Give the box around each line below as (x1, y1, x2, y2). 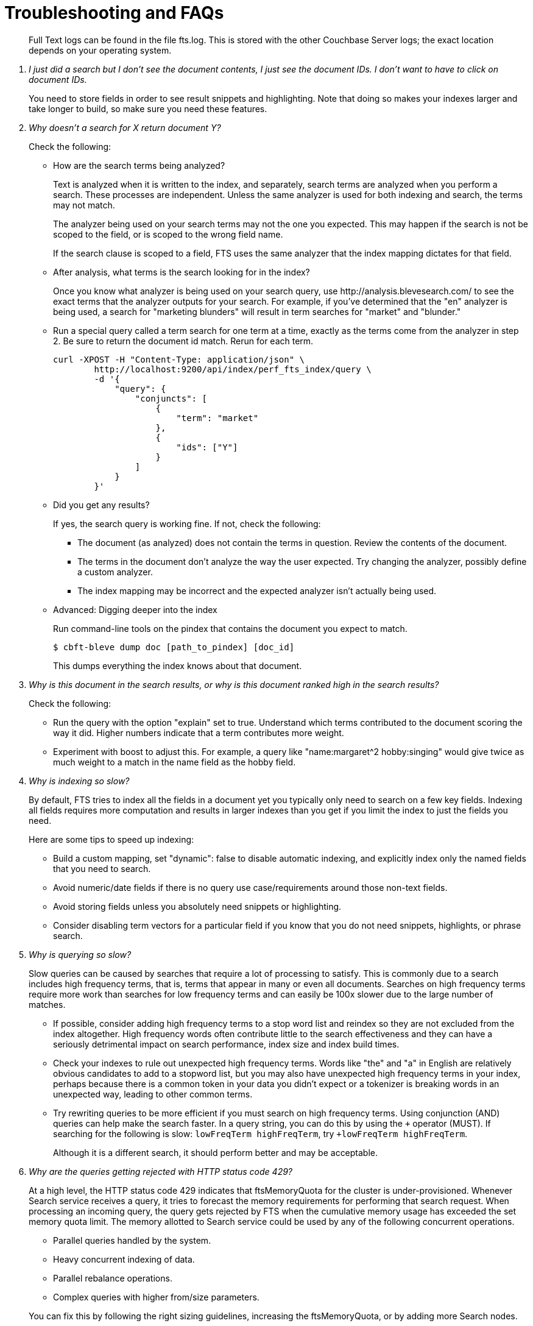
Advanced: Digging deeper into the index (53, 604, 217, 615)
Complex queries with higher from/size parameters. (53, 1291, 259, 1302)
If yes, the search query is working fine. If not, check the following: (53, 518, 321, 529)
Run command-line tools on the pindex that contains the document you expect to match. (53, 623, 408, 634)
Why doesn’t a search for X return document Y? (29, 122, 221, 133)
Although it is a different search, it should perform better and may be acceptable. (53, 1147, 378, 1158)
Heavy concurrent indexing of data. (53, 1253, 195, 1264)
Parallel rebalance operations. (53, 1272, 172, 1283)
